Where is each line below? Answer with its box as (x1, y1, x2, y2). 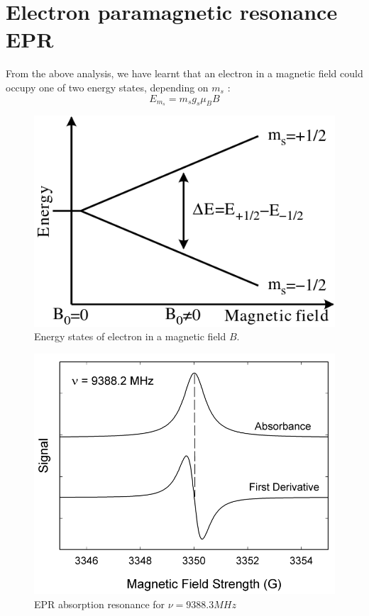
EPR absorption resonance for (34, 596, 165, 611)
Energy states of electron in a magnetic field (34, 329, 226, 344)
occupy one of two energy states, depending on (6, 79, 209, 94)
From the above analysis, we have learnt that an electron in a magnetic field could (6, 66, 363, 81)
